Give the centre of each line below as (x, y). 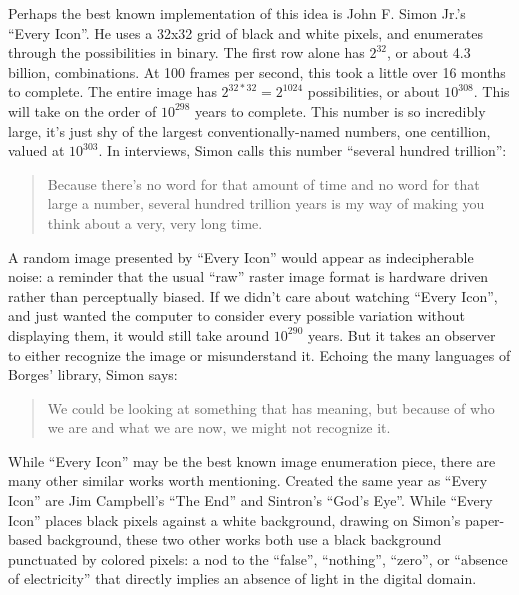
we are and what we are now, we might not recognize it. (219, 427)
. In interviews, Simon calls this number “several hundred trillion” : (302, 150)
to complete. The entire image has (112, 91)
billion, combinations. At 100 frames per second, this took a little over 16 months (257, 71)
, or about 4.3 (429, 52)
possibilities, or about (373, 91)
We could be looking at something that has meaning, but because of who (271, 407)
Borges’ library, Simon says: (93, 374)
